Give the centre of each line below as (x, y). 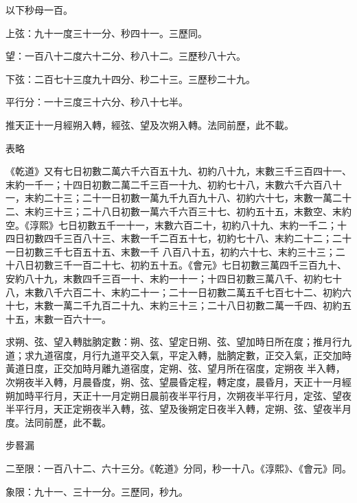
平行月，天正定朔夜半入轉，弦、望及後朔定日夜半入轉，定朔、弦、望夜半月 (183, 409)
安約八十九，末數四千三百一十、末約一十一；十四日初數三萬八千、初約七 (169, 278)
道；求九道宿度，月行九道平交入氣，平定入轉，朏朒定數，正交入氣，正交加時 (178, 355)
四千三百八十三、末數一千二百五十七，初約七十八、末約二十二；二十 (197, 238)
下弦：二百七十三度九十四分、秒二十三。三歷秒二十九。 (130, 78)
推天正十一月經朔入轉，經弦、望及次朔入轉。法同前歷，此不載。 (150, 124)
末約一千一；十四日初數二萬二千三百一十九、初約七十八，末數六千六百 (164, 184)
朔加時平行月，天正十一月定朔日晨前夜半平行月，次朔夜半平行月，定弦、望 (174, 395)
